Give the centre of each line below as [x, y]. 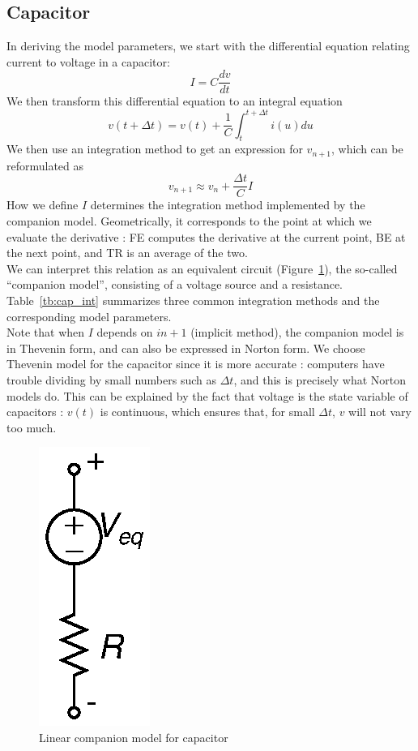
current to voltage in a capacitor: [88, 61]
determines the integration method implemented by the [228, 205]
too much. [32, 427]
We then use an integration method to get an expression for [155, 149]
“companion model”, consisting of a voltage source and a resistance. [175, 284]
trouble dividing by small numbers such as [112, 379]
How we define [43, 205]
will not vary [380, 412]
